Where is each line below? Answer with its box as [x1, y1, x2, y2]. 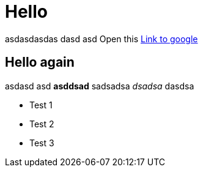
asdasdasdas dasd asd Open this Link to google [5, 33, 198, 44]
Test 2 [29, 118, 54, 129]
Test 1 [29, 99, 53, 110]
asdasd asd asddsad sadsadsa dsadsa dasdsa [5, 80, 194, 91]
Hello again [5, 54, 75, 70]
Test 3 [29, 137, 54, 148]
